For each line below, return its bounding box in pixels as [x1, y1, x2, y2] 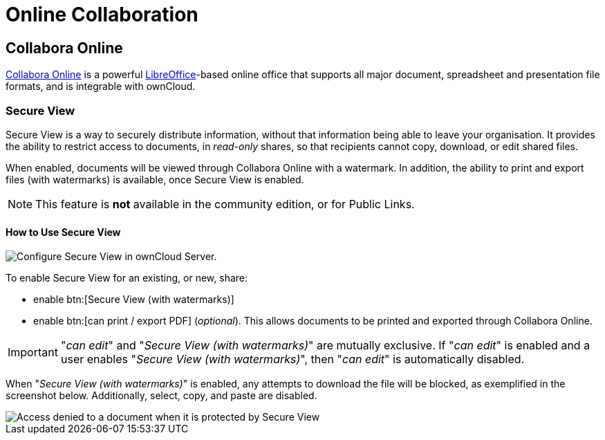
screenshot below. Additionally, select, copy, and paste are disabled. [6, 389, 317, 402]
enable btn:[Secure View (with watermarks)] [33, 293, 234, 306]
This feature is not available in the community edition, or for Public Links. [35, 196, 415, 211]
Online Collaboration [6, 3, 198, 26]
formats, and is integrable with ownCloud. [6, 80, 196, 93]
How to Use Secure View [6, 226, 121, 238]
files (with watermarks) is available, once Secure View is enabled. [6, 173, 304, 185]
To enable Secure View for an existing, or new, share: [6, 272, 248, 284]
